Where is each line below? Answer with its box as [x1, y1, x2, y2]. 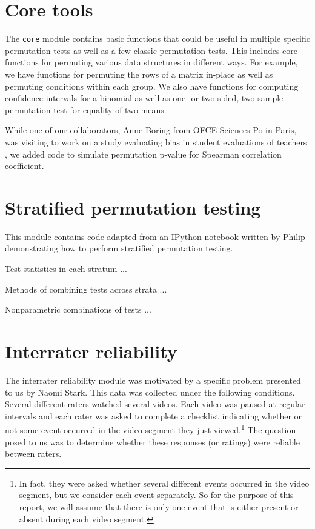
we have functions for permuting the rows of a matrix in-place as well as [5, 67, 273, 80]
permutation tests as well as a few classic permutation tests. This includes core [5, 44, 298, 56]
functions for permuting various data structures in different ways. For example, [5, 56, 298, 68]
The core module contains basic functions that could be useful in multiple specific [5, 32, 310, 45]
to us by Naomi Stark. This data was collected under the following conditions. [5, 385, 295, 398]
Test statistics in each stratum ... [5, 262, 127, 275]
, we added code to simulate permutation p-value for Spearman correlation [5, 147, 282, 160]
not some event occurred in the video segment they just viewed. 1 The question [5, 422, 296, 436]
